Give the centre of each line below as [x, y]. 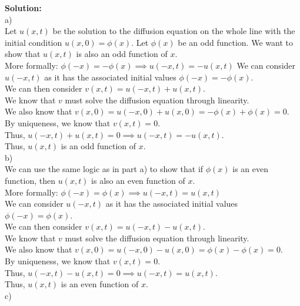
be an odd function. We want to [235, 42]
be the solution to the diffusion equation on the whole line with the [174, 31]
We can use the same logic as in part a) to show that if [104, 169]
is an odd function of [99, 146]
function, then [30, 180]
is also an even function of [138, 180]
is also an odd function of [122, 54]
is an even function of [100, 284]
